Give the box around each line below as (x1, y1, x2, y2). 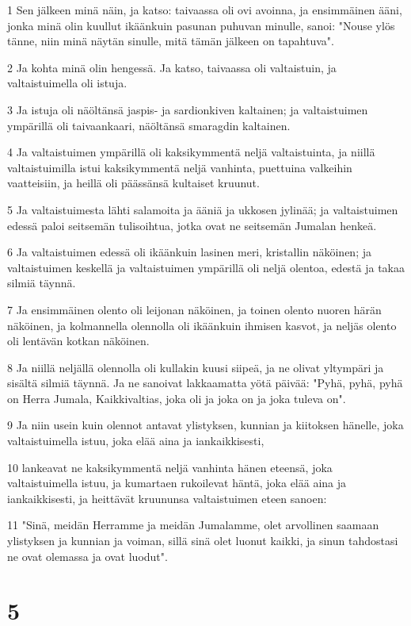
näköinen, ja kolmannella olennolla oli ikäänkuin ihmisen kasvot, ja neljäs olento (7, 317, 397, 333)
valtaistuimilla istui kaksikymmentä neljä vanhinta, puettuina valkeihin (7, 159, 352, 175)
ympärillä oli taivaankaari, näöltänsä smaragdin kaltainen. (7, 117, 291, 133)
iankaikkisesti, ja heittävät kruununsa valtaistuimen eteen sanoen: (7, 490, 327, 506)
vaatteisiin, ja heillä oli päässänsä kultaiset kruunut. (7, 175, 260, 191)
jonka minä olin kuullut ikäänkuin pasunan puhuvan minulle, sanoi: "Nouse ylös (7, 17, 395, 33)
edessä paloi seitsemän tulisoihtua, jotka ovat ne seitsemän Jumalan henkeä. (7, 217, 377, 233)
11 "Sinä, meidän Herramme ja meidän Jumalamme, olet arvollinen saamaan (7, 517, 379, 533)
